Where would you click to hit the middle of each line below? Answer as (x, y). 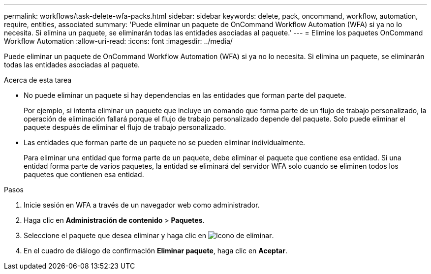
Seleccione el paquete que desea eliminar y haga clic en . (149, 235)
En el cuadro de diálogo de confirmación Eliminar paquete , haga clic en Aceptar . (155, 251)
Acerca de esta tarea (38, 80)
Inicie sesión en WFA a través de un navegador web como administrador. (142, 205)
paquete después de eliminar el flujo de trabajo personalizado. (125, 127)
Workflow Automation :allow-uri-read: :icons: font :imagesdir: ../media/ (118, 41)
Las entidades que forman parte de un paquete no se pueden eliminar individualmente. (165, 142)
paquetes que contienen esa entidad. (84, 174)
